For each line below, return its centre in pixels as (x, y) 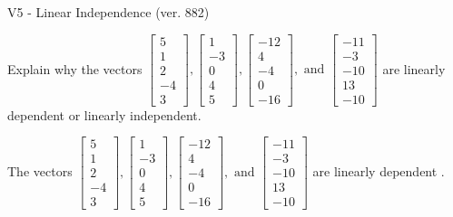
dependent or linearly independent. (104, 114)
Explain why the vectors (75, 68)
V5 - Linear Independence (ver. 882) (108, 12)
